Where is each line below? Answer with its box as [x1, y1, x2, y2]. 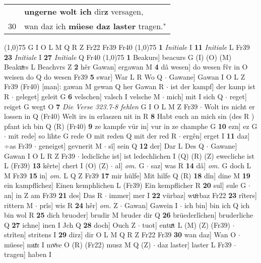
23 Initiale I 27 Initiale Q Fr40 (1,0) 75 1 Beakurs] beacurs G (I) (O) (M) [4, 51, 232, 62]
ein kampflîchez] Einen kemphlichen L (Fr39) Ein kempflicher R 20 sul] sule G [4, 180, 246, 190]
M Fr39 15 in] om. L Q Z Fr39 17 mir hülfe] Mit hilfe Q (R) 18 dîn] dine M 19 [4, 170, 250, 180]
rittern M [4, 200, 33, 210]
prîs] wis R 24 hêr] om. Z [39, 200, 118, 210]
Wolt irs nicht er [204, 101, 255, 111]
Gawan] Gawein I [124, 200, 178, 210]
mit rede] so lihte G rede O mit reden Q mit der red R [8, 130, 177, 141]
